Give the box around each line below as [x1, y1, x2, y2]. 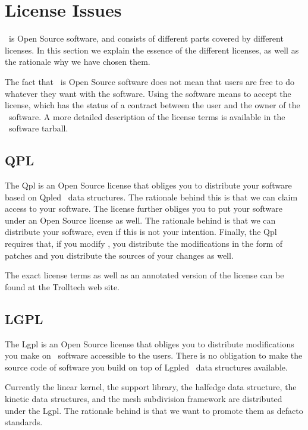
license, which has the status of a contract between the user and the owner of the [5, 99, 300, 111]
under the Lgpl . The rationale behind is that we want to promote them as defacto [5, 404, 303, 416]
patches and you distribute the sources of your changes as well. [5, 249, 234, 261]
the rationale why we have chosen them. [5, 55, 150, 68]
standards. [5, 416, 43, 428]
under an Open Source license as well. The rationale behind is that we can [5, 214, 276, 226]
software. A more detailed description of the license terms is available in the [8, 110, 285, 123]
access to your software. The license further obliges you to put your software [5, 202, 282, 215]
